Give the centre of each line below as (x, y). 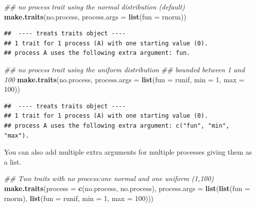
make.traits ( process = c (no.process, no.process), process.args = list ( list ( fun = (127, 188)
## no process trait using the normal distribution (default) (94, 6)
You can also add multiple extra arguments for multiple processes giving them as (128, 152)
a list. (13, 161)
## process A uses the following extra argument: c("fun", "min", (117, 125)
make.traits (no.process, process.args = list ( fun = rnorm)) (95, 16)
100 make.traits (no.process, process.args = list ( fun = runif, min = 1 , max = (124, 79)
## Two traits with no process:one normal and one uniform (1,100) (109, 178)
